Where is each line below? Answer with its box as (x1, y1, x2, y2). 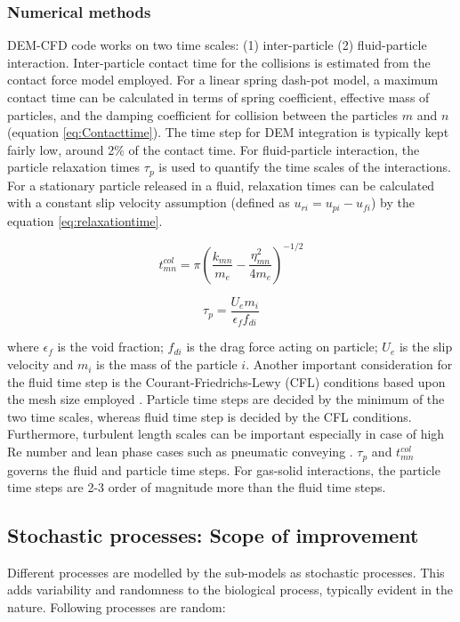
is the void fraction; (57, 337, 164, 356)
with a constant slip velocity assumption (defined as (7, 193, 290, 212)
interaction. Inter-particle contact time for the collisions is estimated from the (7, 53, 431, 71)
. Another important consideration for (246, 355, 453, 374)
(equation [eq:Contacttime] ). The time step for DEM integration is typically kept (7, 123, 449, 141)
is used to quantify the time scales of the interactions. (158, 158, 451, 176)
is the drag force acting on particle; (186, 337, 378, 356)
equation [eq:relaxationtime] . (7, 211, 163, 230)
